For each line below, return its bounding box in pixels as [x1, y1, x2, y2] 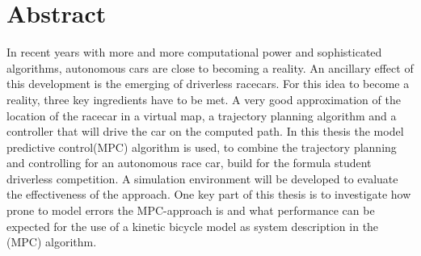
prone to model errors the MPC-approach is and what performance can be [6, 202, 375, 219]
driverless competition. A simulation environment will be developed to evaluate [6, 170, 398, 187]
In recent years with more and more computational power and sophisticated [6, 44, 382, 61]
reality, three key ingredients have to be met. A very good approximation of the [6, 90, 401, 107]
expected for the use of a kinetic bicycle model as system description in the [6, 217, 379, 234]
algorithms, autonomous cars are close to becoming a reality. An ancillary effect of [6, 59, 414, 76]
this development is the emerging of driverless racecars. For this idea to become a [6, 75, 410, 92]
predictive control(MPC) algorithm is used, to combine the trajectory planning [6, 138, 397, 155]
